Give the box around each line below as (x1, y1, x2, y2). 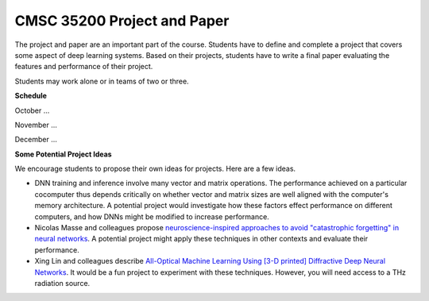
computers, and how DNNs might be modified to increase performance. (34, 211, 269, 222)
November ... (14, 120, 57, 129)
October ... (14, 106, 50, 115)
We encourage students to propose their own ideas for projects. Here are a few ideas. (14, 164, 296, 174)
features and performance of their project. (14, 62, 153, 71)
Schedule (14, 91, 48, 101)
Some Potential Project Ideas (14, 149, 112, 159)
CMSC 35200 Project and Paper (14, 12, 230, 29)
